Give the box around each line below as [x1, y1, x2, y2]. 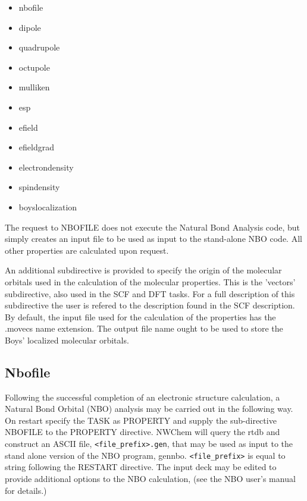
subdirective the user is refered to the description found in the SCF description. [5, 299, 295, 311]
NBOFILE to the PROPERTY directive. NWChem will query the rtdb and [5, 426, 280, 438]
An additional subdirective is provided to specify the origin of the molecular [5, 264, 282, 276]
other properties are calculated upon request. [5, 244, 169, 256]
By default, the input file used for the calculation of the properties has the [5, 310, 276, 323]
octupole [18, 61, 50, 73]
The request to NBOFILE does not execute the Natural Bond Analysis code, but [5, 220, 300, 233]
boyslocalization [18, 200, 77, 213]
